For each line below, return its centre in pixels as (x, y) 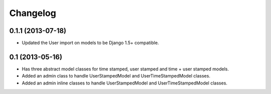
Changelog (33, 13)
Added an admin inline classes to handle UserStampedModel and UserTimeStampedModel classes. (125, 83)
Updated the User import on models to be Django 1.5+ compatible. (90, 43)
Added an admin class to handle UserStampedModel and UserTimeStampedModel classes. (116, 76)
